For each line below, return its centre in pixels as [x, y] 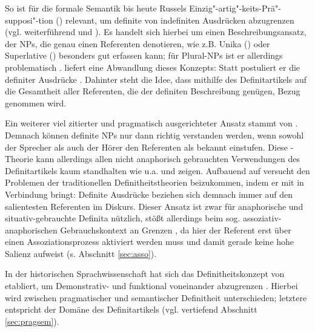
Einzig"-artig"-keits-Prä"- [235, 8]
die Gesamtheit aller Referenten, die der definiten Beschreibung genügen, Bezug [153, 91]
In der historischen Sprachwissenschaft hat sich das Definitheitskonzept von [145, 274]
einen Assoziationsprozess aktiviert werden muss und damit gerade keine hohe [150, 242]
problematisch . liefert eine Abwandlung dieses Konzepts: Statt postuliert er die [153, 67]
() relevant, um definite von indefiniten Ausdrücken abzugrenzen [175, 20]
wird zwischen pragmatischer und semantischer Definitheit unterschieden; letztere [156, 297]
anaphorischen [31, 229]
